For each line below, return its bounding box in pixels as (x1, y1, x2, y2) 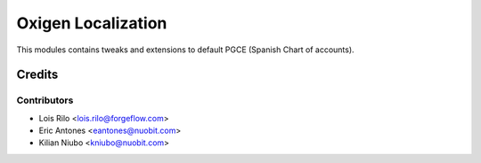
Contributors (16, 94, 74, 106)
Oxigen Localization (16, 13, 167, 33)
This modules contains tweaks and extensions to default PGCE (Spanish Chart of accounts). (16, 44, 355, 55)
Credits (16, 67, 59, 82)
